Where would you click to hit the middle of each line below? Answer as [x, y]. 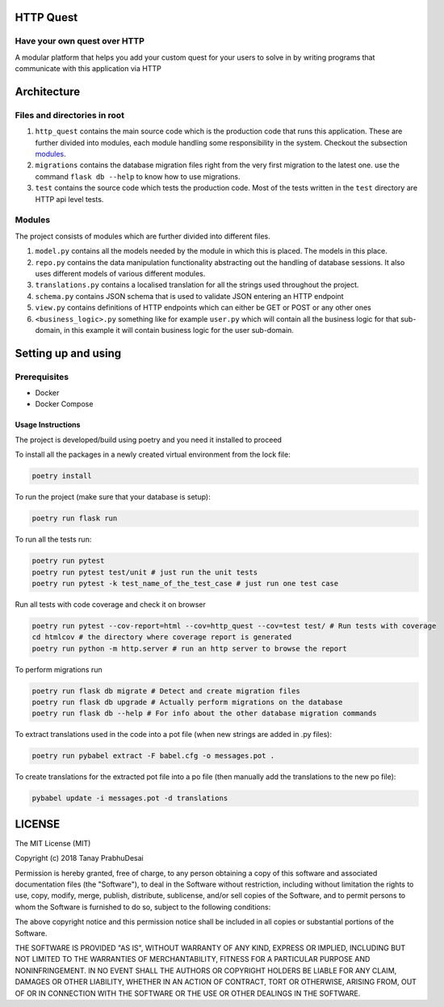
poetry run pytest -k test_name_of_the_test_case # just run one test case [185, 583]
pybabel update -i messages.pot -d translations [130, 798]
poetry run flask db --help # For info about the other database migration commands [204, 714]
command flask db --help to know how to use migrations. [138, 176]
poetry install [62, 476]
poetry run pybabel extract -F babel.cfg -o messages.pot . [153, 756]
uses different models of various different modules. [120, 273]
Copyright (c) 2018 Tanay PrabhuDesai [80, 858]
